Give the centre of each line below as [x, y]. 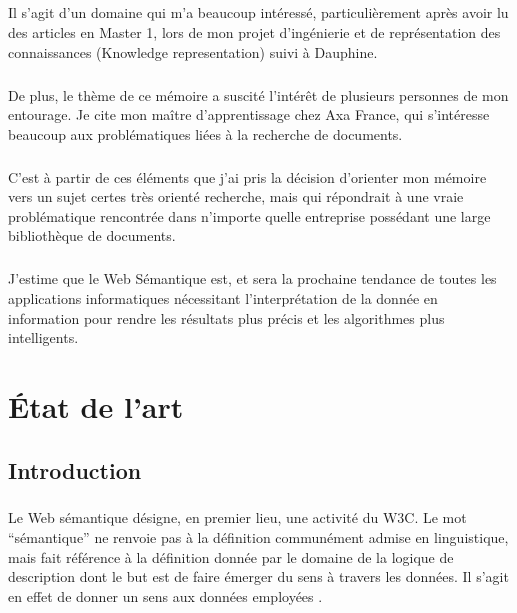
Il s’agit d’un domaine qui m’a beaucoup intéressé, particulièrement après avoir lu [258, 12]
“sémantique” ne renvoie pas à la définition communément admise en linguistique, [258, 536]
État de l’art [96, 406]
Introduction [75, 469]
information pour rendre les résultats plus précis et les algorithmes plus [226, 317]
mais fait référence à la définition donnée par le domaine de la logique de [231, 556]
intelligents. [43, 337]
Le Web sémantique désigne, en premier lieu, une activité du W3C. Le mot [237, 517]
